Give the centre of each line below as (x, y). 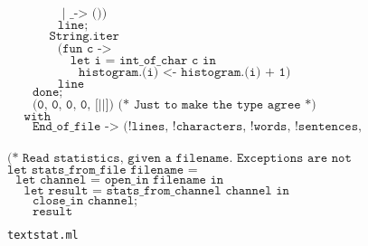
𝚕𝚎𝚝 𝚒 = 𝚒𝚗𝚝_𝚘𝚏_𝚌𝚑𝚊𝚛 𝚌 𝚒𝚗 (143, 61)
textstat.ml (43, 235)
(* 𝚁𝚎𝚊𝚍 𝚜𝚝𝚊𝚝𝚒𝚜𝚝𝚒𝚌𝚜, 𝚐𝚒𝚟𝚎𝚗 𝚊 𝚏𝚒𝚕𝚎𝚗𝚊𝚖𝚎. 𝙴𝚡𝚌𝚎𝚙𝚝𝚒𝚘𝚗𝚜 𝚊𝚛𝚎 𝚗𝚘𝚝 (179, 158)
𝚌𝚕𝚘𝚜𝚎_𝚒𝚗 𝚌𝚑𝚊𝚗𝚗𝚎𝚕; (85, 200)
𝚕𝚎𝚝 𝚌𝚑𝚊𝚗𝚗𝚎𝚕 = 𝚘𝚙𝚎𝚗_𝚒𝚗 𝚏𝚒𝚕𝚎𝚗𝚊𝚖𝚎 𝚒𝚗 (120, 180)
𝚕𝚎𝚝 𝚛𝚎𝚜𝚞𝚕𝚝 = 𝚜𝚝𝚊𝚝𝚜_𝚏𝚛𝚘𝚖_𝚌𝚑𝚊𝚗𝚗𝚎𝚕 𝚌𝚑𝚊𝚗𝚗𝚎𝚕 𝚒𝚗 (156, 190)
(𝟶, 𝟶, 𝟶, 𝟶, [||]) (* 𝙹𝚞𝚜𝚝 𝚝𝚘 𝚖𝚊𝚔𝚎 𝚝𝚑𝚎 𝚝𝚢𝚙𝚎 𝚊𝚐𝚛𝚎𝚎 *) (174, 105)
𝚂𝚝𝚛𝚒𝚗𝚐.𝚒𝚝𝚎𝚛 (84, 36)
